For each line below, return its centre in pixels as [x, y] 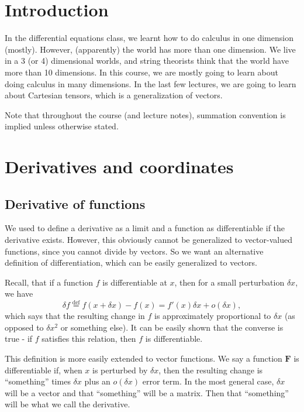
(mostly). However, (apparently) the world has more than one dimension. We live [150, 49]
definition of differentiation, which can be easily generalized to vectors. [131, 262]
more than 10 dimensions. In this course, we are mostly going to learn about [141, 72]
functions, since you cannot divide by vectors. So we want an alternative [134, 251]
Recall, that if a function [49, 282]
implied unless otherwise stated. [62, 126]
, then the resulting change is [211, 370]
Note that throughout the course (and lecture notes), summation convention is [145, 114]
